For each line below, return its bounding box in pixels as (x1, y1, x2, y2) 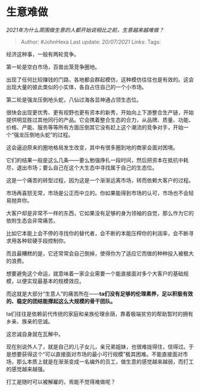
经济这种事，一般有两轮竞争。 (6, 50, 79, 57)
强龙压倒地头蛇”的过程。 (14, 131, 74, 138)
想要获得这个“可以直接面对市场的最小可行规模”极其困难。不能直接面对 (11, 350, 183, 358)
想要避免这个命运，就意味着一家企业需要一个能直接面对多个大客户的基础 (6, 270, 183, 277)
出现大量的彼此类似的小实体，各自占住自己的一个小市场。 (6, 83, 147, 90)
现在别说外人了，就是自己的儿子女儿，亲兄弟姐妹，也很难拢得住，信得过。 (6, 343, 189, 350)
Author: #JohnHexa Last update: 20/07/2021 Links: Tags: (20, 38, 161, 45)
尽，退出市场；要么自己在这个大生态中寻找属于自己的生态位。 (6, 164, 158, 171)
